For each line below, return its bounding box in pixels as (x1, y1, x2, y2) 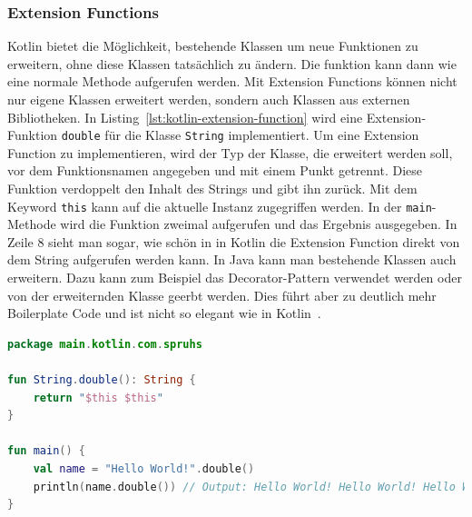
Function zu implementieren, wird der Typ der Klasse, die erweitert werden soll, (7, 143, 453, 162)
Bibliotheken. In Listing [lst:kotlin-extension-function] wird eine (7, 107, 363, 126)
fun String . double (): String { (7, 373, 196, 387)
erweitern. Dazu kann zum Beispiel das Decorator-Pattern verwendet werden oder (7, 268, 462, 287)
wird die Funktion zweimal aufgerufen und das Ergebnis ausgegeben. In (60, 214, 457, 234)
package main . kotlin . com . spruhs (7, 337, 202, 351)
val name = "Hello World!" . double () (33, 462, 255, 475)
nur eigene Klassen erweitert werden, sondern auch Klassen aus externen (7, 90, 410, 108)
